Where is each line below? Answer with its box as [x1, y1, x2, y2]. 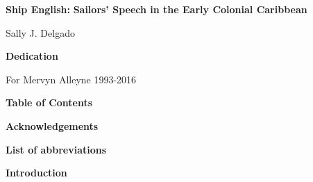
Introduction [6, 165, 67, 180]
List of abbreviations [6, 142, 107, 156]
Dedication [6, 49, 58, 63]
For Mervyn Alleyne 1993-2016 [6, 72, 137, 86]
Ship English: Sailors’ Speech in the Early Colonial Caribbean [6, 2, 307, 16]
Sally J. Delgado [6, 25, 75, 40]
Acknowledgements [6, 118, 99, 133]
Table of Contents [6, 95, 93, 110]
